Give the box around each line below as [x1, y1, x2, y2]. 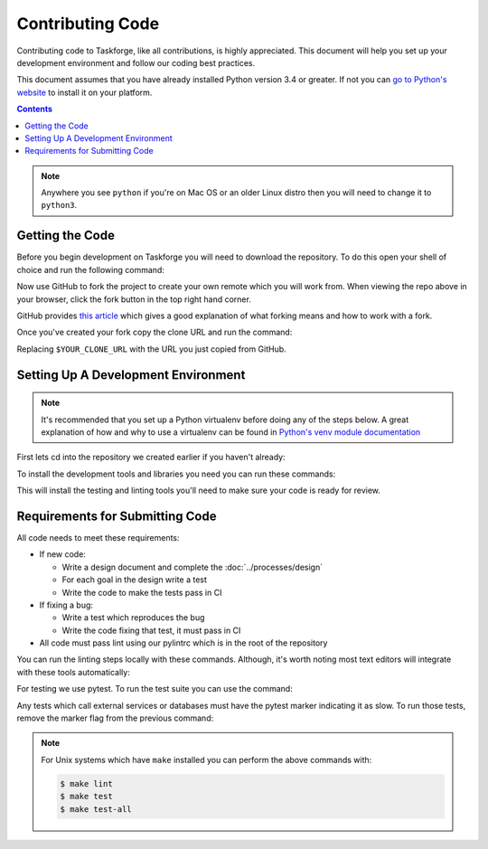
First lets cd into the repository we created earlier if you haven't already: [16, 452, 286, 463]
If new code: [39, 549, 86, 560]
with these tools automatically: [16, 666, 130, 677]
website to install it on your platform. [16, 87, 153, 98]
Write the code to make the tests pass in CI [61, 587, 222, 598]
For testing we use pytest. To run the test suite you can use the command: [16, 684, 293, 694]
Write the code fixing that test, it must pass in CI [61, 625, 241, 636]
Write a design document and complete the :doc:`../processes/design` [61, 561, 324, 572]
